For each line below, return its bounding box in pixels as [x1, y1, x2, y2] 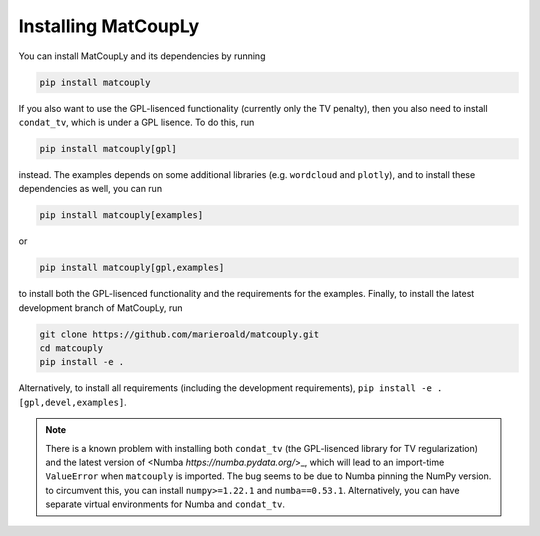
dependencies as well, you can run [18, 183, 163, 195]
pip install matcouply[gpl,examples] [39, 262, 225, 274]
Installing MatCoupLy [18, 15, 200, 37]
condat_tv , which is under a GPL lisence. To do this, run [18, 116, 255, 128]
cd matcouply [39, 342, 104, 354]
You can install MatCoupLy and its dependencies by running [18, 50, 266, 62]
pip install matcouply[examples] [39, 210, 204, 221]
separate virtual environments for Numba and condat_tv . [45, 498, 285, 510]
